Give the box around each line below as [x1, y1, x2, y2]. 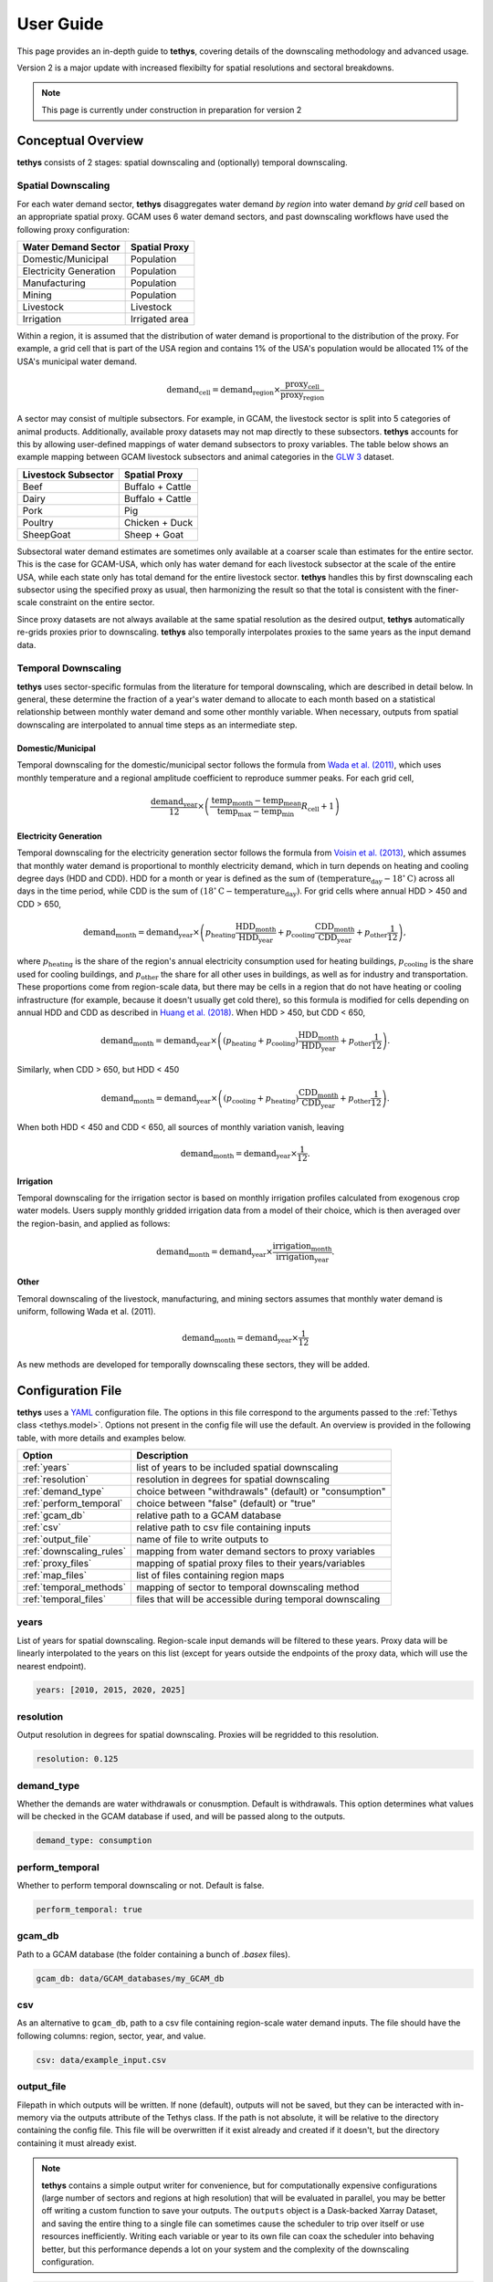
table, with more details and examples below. [16, 1432, 186, 1443]
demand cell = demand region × [165, 384, 281, 397]
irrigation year [275, 1251, 329, 1264]
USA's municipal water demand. [16, 356, 137, 367]
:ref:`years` [22, 1460, 70, 1473]
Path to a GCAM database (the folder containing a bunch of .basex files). [16, 1949, 291, 1960]
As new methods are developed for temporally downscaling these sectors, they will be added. [16, 1358, 370, 1369]
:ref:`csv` [22, 1521, 61, 1534]
